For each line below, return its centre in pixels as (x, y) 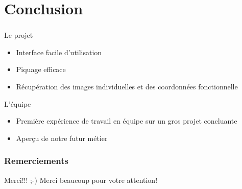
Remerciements (36, 161)
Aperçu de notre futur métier (62, 138)
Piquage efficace (41, 69)
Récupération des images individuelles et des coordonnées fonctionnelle (127, 87)
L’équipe (18, 103)
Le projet (19, 35)
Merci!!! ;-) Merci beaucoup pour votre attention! (81, 180)
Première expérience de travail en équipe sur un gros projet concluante (127, 121)
